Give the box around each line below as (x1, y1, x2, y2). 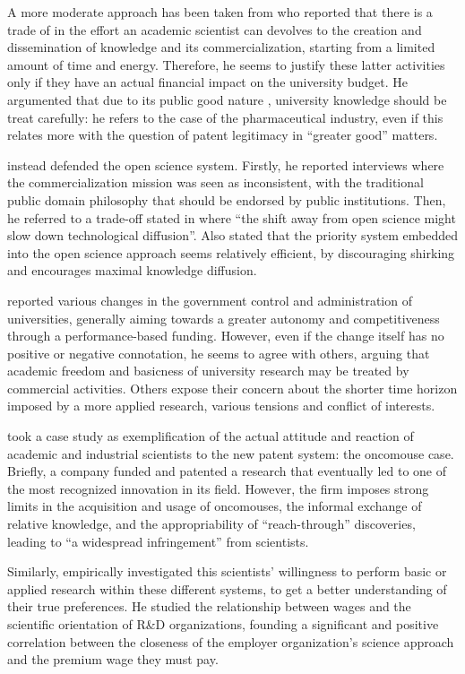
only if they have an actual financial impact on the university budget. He (7, 73, 408, 91)
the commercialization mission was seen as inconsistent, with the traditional (7, 173, 424, 192)
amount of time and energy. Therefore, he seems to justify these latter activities (7, 55, 445, 73)
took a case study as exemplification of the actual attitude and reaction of (7, 427, 414, 445)
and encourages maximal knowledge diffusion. (7, 261, 257, 280)
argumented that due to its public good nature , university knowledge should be (7, 90, 447, 108)
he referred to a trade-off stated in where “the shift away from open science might (7, 208, 456, 227)
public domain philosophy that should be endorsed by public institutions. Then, (7, 190, 446, 209)
